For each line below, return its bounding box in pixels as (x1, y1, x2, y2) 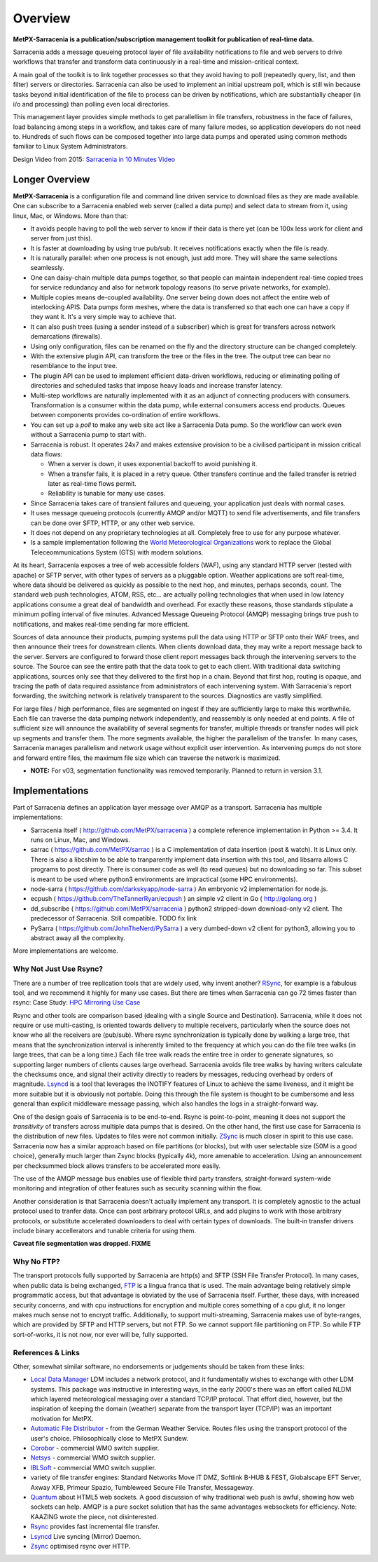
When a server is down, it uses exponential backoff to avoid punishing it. (48, 460, 258, 468)
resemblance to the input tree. (30, 362, 118, 370)
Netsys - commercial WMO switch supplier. (30, 1453, 155, 1462)
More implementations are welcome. (13, 946, 118, 955)
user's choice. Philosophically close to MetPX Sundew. (30, 1434, 189, 1442)
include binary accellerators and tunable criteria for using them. (13, 1226, 197, 1235)
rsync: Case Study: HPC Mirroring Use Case (13, 998, 141, 1007)
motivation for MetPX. (30, 1414, 94, 1422)
